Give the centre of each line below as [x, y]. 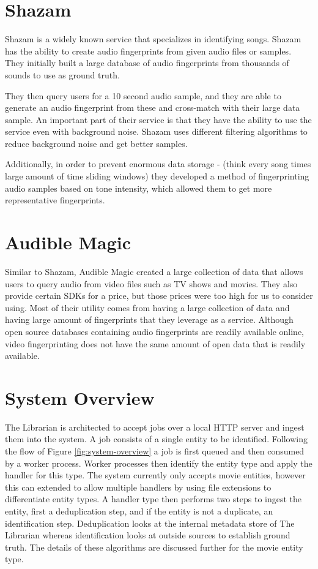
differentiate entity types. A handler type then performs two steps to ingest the [153, 499]
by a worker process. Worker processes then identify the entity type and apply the [159, 463]
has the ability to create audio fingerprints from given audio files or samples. [148, 51]
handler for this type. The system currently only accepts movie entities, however [155, 475]
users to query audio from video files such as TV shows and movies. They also [151, 283]
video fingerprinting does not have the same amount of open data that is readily [155, 343]
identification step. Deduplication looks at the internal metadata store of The [150, 523]
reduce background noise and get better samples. [96, 143]
